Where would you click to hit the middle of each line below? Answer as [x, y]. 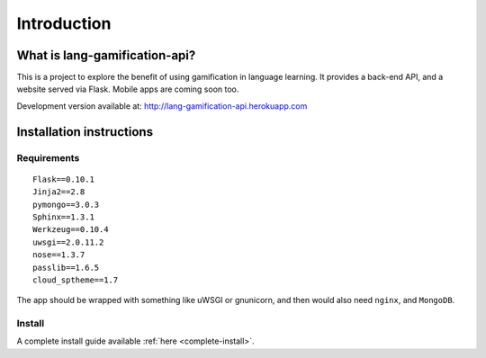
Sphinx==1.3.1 [63, 217]
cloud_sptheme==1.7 [76, 280]
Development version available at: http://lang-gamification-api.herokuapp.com [162, 106]
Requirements [48, 157]
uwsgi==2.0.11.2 [68, 242]
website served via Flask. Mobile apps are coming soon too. [128, 89]
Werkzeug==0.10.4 [71, 230]
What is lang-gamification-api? [106, 55]
